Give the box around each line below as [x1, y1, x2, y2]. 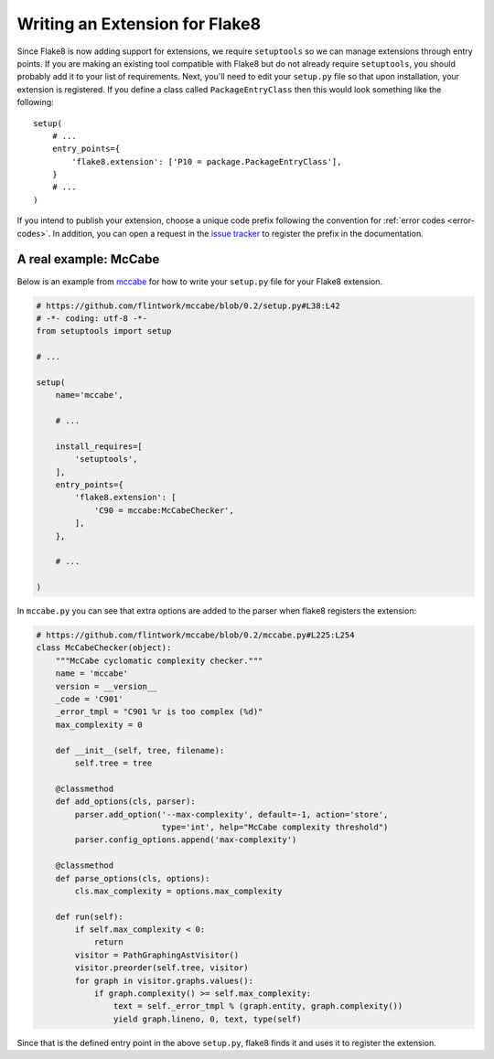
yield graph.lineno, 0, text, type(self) [113, 1013, 302, 1024]
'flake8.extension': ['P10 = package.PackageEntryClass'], [71, 156, 342, 166]
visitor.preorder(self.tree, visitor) [74, 963, 249, 973]
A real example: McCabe [16, 251, 160, 267]
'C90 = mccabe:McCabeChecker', [93, 505, 235, 516]
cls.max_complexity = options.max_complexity [74, 885, 283, 896]
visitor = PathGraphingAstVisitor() [74, 949, 240, 960]
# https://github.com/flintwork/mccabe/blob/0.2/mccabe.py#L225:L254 [36, 630, 355, 640]
